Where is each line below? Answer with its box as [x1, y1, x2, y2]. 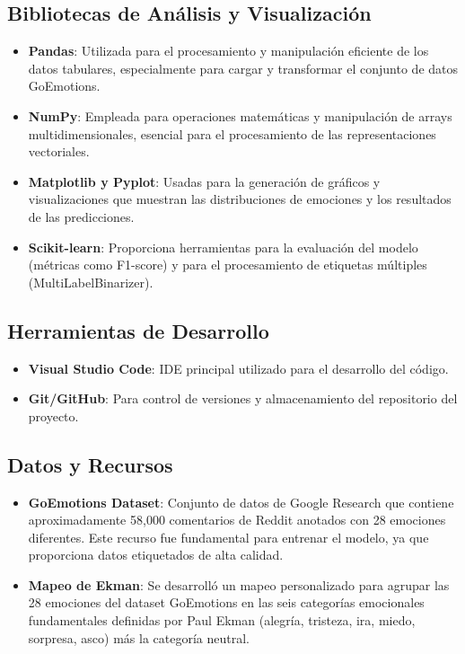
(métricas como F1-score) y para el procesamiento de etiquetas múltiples [28, 255, 427, 274]
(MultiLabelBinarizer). [28, 272, 154, 291]
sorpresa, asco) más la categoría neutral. [28, 628, 250, 647]
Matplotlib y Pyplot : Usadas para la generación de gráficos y [28, 172, 381, 190]
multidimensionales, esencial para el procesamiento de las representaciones [28, 124, 436, 143]
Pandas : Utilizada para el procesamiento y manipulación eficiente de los [28, 41, 429, 60]
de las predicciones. [28, 207, 135, 225]
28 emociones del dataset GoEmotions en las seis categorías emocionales [28, 593, 425, 612]
